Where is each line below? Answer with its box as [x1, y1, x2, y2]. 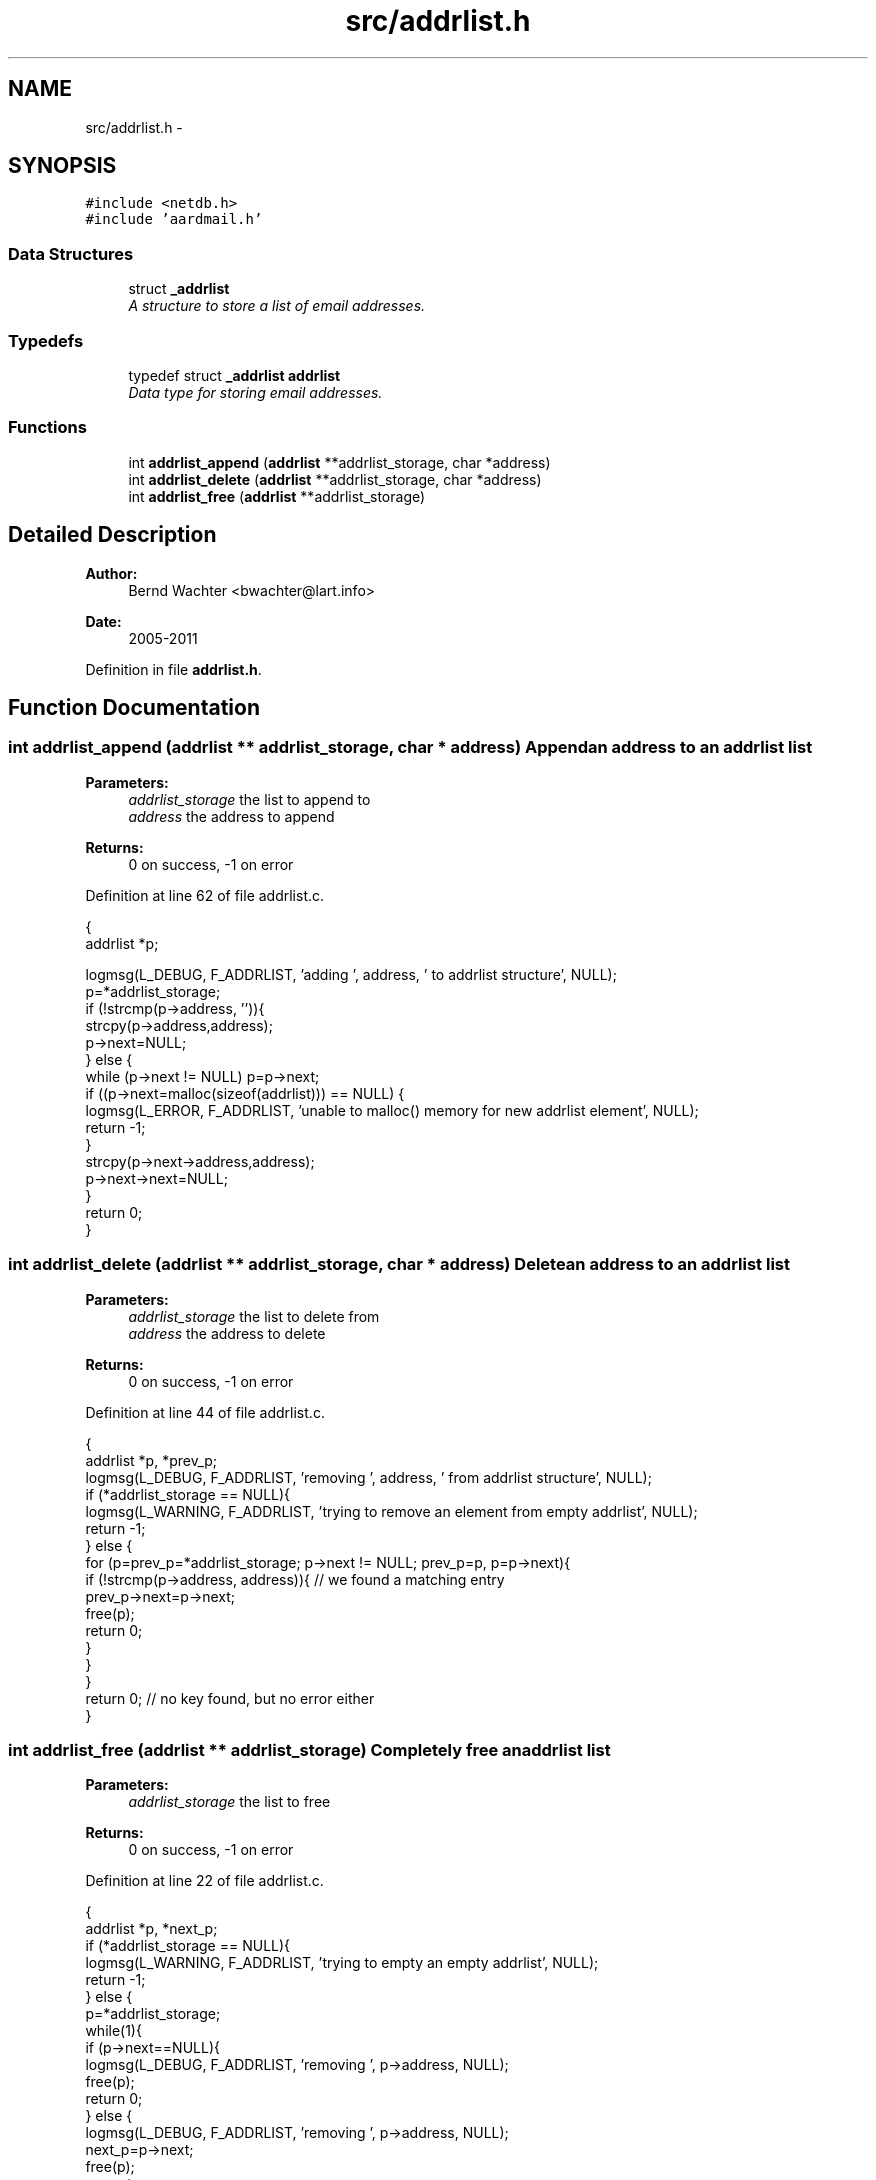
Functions [8, 417, 87, 438]
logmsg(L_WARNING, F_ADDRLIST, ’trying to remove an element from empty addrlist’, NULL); [85, 1502, 698, 1520]
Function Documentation [8, 694, 260, 720]
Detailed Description [8, 522, 217, 548]
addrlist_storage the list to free [128, 1793, 331, 1811]
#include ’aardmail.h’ [85, 211, 263, 228]
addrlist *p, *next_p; [85, 1920, 218, 1938]
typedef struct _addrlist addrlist [128, 366, 341, 384]
